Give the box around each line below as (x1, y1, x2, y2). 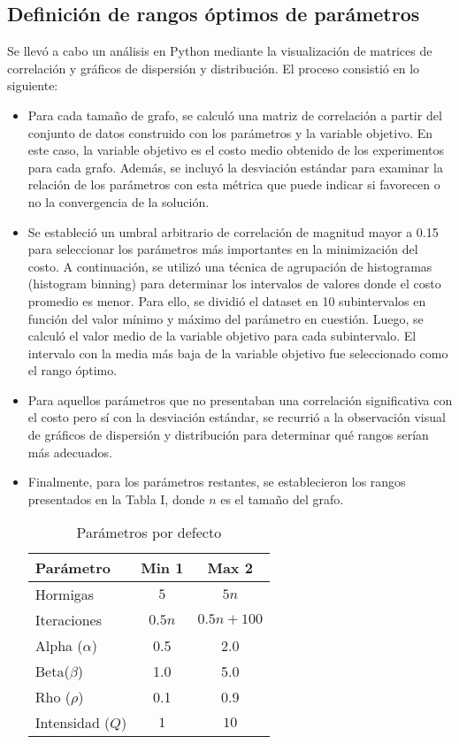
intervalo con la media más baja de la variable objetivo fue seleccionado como (27, 343, 448, 362)
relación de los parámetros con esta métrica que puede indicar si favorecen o (27, 175, 440, 194)
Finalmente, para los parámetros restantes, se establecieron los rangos (27, 472, 406, 491)
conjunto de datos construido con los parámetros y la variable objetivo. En (27, 123, 433, 142)
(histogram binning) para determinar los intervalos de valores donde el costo (27, 274, 441, 293)
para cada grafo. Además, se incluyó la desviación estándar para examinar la (27, 157, 443, 176)
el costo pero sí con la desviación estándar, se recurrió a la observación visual (27, 408, 446, 426)
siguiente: (7, 76, 58, 95)
